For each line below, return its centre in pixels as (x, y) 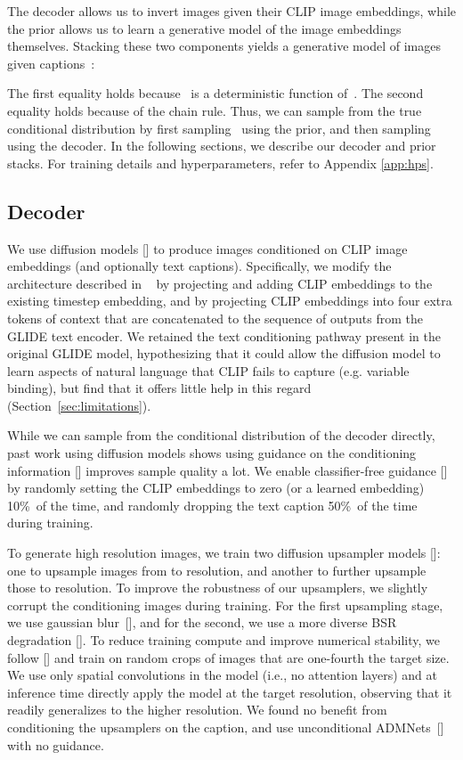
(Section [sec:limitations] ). (79, 405)
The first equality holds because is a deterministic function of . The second (215, 93)
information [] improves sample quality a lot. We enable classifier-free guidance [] (227, 470)
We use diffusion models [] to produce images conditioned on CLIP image (207, 248)
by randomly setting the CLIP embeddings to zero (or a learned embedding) (216, 488)
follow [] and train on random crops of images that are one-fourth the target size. (228, 657)
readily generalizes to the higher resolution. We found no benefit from (197, 710)
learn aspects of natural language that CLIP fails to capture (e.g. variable (208, 370)
